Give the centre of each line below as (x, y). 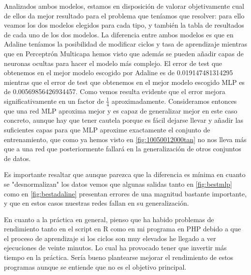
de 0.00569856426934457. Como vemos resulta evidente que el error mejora (115, 91)
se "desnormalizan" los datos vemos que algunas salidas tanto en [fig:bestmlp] (118, 184)
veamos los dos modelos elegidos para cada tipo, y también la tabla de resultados (124, 25)
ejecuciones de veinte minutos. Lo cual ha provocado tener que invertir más (115, 248)
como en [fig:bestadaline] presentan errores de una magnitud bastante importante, (125, 193)
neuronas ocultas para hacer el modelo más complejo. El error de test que (113, 63)
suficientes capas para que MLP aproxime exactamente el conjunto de (107, 129)
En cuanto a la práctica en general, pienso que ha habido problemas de (109, 219)
